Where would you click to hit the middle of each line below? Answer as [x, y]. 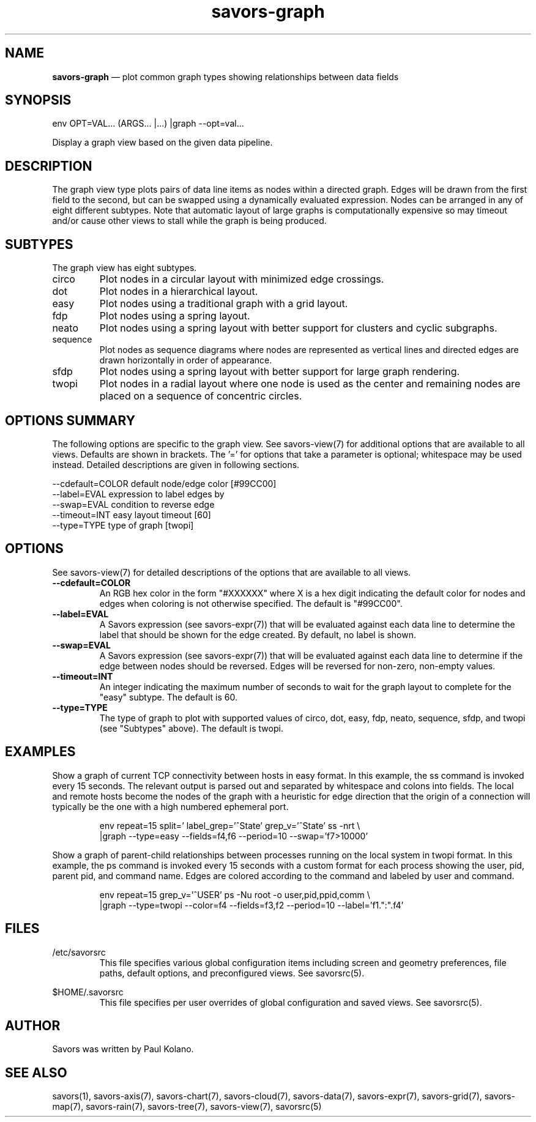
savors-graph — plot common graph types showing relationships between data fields [225, 76]
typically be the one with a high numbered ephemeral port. [170, 806]
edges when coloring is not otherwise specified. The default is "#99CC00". [251, 603]
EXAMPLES [40, 752]
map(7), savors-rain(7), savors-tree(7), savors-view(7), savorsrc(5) [187, 1107]
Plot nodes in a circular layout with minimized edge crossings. [242, 279]
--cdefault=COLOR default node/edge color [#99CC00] [164, 483]
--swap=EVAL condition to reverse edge [133, 504]
